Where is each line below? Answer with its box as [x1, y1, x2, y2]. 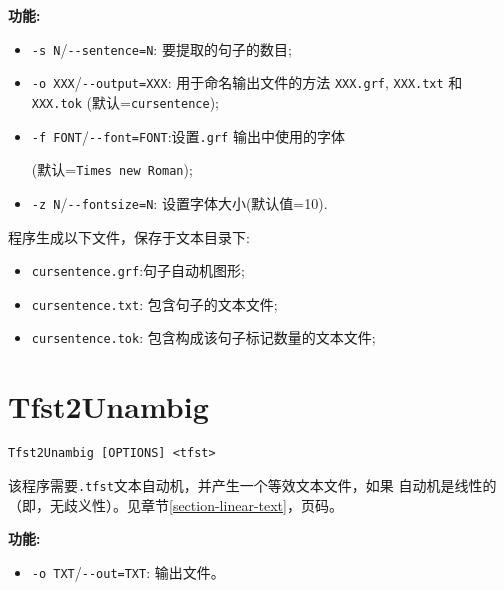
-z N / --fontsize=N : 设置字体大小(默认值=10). [31, 192, 328, 213]
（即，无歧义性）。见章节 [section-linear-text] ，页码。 [8, 494, 343, 515]
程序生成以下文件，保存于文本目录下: [8, 226, 250, 247]
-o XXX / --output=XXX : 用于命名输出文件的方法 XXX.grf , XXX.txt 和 [31, 72, 463, 93]
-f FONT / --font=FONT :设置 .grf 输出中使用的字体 [31, 125, 345, 146]
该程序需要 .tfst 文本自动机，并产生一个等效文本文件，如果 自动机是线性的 [8, 474, 497, 495]
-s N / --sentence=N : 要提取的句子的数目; [31, 38, 292, 59]
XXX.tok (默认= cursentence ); [31, 91, 220, 112]
